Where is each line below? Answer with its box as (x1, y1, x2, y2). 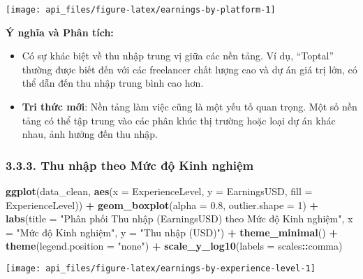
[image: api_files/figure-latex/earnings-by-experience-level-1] (6, 264, 316, 273)
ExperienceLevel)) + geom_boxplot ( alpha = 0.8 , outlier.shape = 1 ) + (6, 197, 319, 212)
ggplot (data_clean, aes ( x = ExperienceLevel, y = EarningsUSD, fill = (6, 184, 313, 199)
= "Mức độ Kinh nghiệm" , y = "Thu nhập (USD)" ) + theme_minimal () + (6, 224, 338, 239)
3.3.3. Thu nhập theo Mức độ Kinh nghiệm (6, 156, 254, 173)
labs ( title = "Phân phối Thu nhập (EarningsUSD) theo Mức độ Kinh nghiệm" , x (6, 211, 353, 226)
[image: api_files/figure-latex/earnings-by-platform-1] (6, 5, 276, 15)
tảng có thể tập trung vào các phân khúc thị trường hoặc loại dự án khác (22, 113, 336, 127)
